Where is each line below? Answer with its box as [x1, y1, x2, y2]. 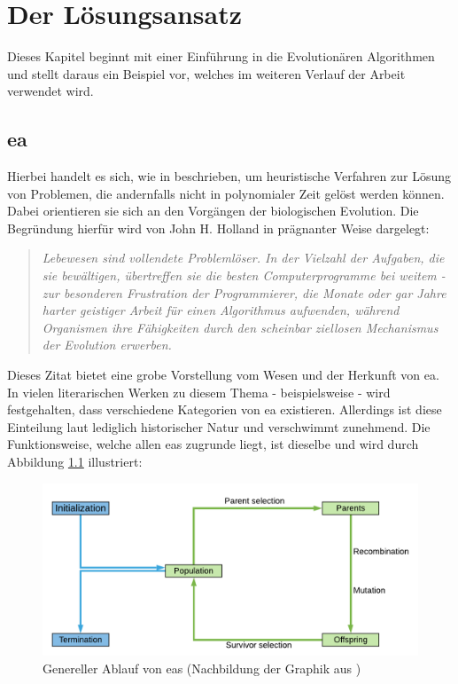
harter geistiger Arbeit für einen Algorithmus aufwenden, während [42, 301, 400, 319]
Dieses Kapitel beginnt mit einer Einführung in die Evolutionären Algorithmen [7, 47, 435, 66]
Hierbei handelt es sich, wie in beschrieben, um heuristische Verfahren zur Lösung [7, 167, 452, 185]
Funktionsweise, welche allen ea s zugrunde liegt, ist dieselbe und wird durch [7, 435, 419, 453]
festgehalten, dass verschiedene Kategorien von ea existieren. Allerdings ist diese [7, 400, 442, 419]
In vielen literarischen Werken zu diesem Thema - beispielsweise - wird [7, 382, 391, 401]
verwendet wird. [7, 82, 94, 100]
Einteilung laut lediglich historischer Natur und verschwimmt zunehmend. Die [7, 417, 431, 436]
